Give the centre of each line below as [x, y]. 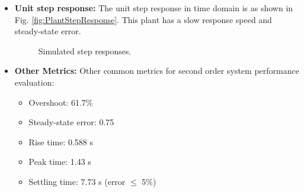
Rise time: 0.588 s [61, 141]
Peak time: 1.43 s [60, 162]
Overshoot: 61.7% [61, 102]
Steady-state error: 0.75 [71, 122]
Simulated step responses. [85, 51]
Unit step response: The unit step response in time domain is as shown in [154, 8]
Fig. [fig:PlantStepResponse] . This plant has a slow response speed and [143, 19]
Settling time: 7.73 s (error [77, 181]
